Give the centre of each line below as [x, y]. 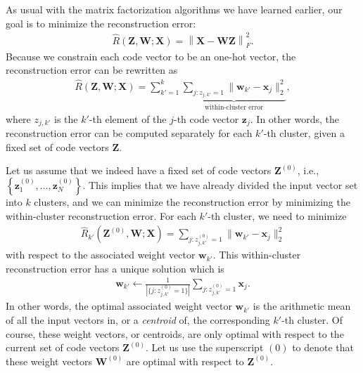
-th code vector [206, 118]
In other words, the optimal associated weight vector [119, 306]
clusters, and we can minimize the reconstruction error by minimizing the [192, 202]
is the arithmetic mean [302, 306]
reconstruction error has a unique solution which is [115, 268]
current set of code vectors [63, 347]
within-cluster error [234, 108]
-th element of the [128, 118]
